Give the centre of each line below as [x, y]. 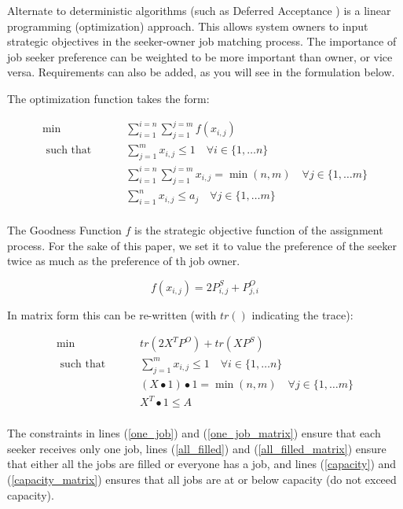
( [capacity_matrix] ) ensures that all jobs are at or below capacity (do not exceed [202, 479]
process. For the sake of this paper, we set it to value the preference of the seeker [202, 245]
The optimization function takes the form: [108, 98]
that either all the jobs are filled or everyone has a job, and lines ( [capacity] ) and [202, 464]
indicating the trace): [302, 314]
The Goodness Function [64, 229]
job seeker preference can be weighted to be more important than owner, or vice [200, 56]
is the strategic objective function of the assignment [259, 229]
